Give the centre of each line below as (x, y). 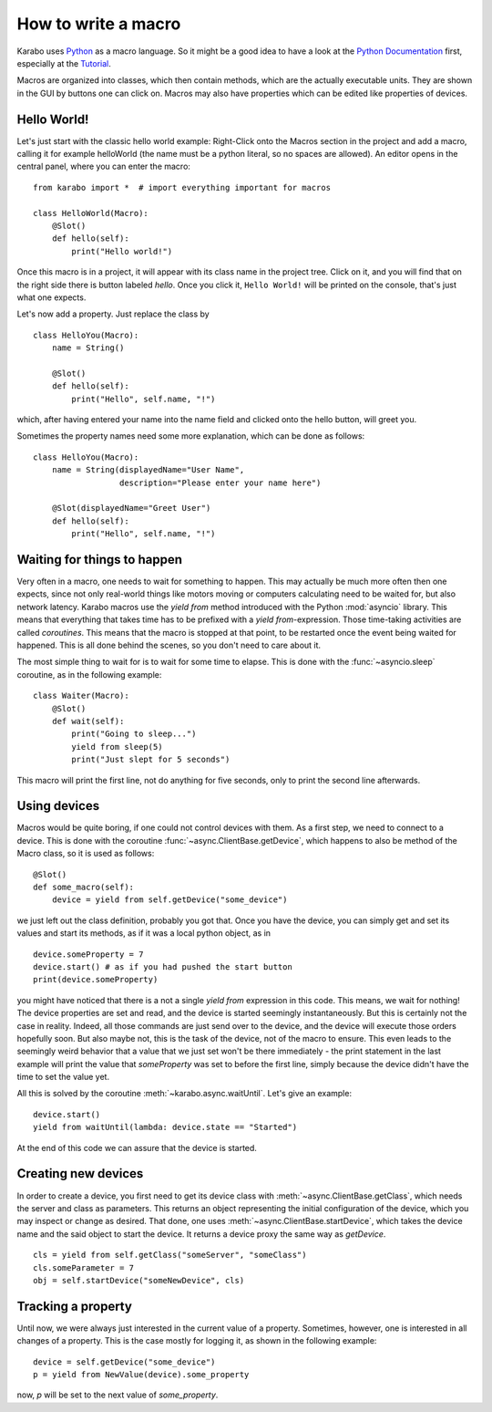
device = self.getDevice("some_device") (124, 1362)
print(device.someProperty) (96, 980)
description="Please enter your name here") (220, 483)
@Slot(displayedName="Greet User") (131, 508)
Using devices (58, 806)
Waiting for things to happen (99, 560)
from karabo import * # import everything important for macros (182, 187)
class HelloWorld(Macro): (91, 213)
